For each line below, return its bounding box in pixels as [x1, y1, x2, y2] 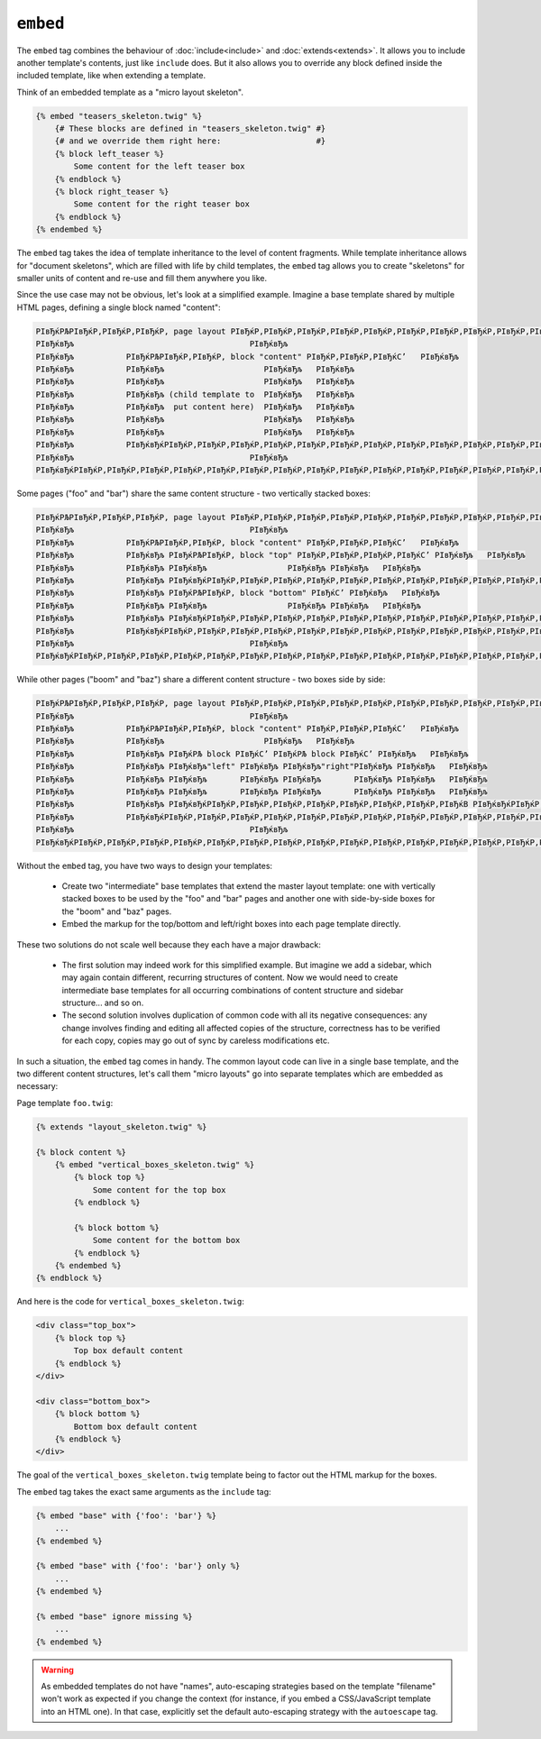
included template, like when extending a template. [16, 70, 206, 81]
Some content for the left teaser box [73, 161, 245, 171]
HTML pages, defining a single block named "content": [16, 302, 221, 313]
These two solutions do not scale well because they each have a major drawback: [16, 938, 322, 950]
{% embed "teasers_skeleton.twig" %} [35, 111, 203, 121]
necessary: [16, 1081, 59, 1092]
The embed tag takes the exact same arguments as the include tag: [16, 1486, 271, 1496]
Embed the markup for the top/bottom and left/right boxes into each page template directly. [61, 919, 401, 929]
